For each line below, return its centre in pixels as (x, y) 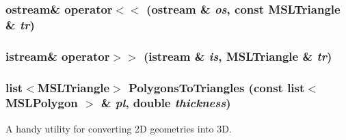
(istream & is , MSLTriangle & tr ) (238, 56)
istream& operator (58, 56)
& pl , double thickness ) (166, 103)
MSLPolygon (42, 103)
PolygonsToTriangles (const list (217, 87)
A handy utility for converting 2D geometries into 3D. (119, 128)
